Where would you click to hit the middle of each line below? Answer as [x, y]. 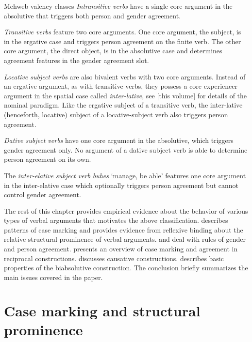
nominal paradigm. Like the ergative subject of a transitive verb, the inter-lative [123, 105]
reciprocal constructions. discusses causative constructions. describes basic [114, 258]
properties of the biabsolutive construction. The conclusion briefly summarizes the [126, 268]
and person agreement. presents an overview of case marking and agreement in [121, 249]
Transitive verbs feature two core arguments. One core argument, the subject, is [123, 32]
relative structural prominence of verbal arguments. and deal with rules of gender [125, 239]
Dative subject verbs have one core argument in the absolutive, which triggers [119, 140]
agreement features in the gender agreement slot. [76, 60]
